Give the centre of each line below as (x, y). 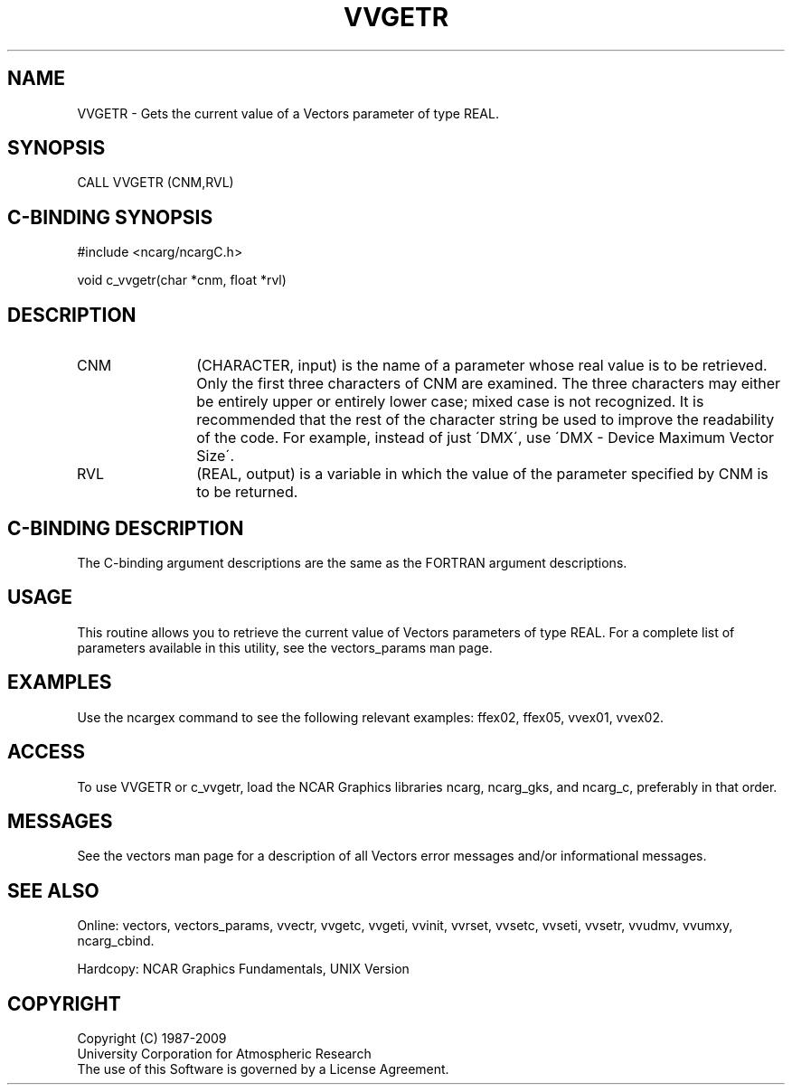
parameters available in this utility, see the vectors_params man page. (285, 647)
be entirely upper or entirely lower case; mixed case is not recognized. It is (450, 402)
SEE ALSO (53, 890)
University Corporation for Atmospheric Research (224, 1054)
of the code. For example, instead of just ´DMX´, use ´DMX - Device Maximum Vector (486, 438)
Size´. (216, 456)
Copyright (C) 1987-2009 (152, 1039)
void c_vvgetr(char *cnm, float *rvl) (182, 280)
